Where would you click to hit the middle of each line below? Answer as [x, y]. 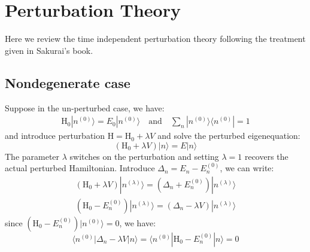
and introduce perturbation [55, 136]
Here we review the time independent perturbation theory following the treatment [155, 39]
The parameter [32, 156]
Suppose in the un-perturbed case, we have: [85, 107]
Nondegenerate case [68, 82]
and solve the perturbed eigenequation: [229, 136]
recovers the [266, 156]
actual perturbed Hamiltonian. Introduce [80, 168]
